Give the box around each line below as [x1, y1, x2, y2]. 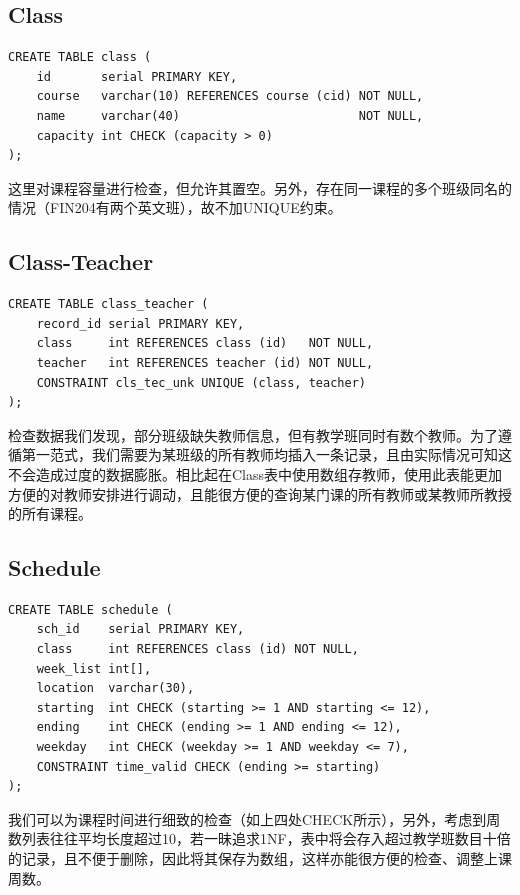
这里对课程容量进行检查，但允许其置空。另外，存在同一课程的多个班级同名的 [8, 177, 512, 198]
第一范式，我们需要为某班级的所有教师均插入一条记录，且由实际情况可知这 [21, 444, 512, 465]
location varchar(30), [36, 681, 195, 696]
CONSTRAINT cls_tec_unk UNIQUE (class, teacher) [36, 375, 366, 390]
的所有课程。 [8, 503, 92, 524]
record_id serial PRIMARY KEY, [36, 316, 245, 331]
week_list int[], [36, 661, 152, 676]
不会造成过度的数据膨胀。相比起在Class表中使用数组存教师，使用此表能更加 [8, 463, 503, 484]
